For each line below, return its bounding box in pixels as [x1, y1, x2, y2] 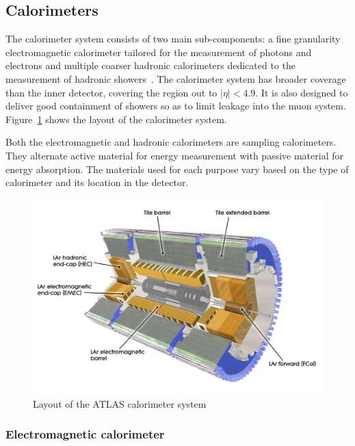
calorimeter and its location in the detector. [5, 175, 189, 189]
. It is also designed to [255, 85, 348, 99]
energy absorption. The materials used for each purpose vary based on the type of [5, 161, 349, 176]
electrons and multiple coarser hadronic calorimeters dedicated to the [5, 58, 295, 73]
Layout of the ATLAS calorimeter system [33, 396, 207, 410]
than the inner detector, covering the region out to [5, 85, 218, 99]
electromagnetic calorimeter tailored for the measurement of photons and [5, 44, 312, 59]
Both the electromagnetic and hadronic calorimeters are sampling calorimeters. [5, 135, 337, 149]
